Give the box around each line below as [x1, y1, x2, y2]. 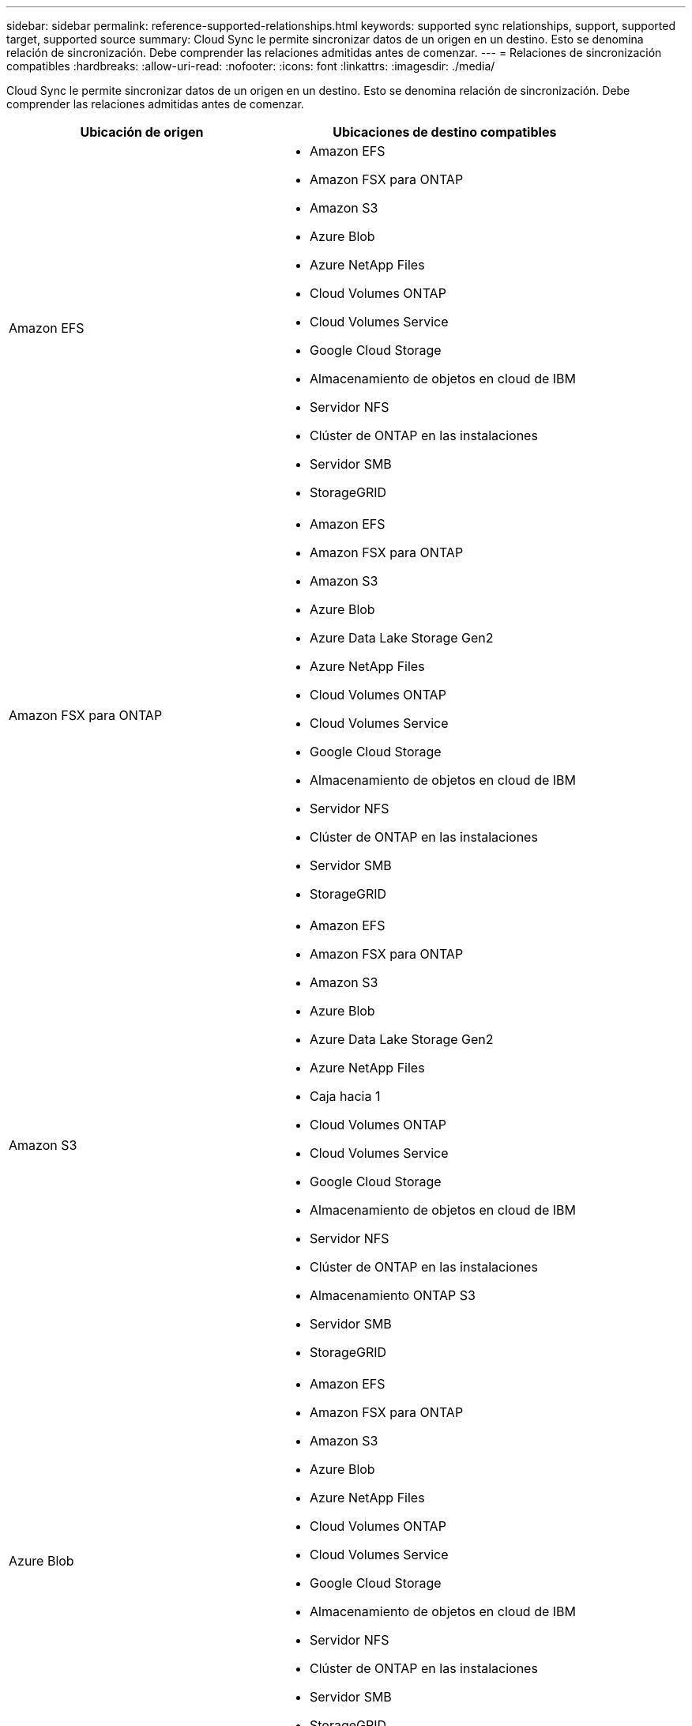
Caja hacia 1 [309, 1088, 381, 1104]
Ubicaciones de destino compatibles [333, 124, 557, 140]
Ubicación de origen [80, 124, 204, 140]
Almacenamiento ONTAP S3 [309, 1287, 476, 1303]
